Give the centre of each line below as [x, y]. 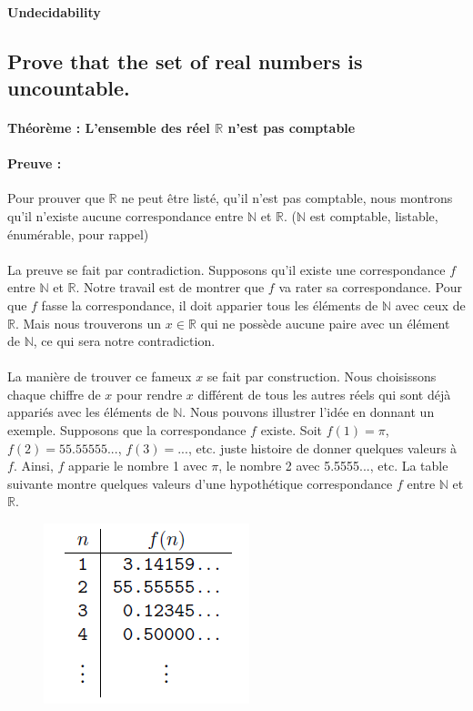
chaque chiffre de [54, 394]
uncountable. [69, 87]
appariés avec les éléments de [88, 412]
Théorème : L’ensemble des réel [109, 127]
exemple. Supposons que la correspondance [127, 430]
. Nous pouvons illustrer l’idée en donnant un [308, 412]
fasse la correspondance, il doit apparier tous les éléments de [210, 305]
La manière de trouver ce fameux [100, 376]
